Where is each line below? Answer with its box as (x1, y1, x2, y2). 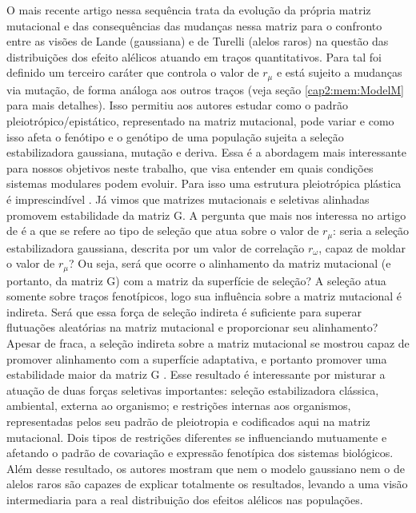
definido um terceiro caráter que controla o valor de (6, 64, 259, 81)
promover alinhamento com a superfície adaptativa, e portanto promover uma (6, 350, 387, 367)
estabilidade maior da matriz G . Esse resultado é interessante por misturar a (6, 366, 386, 383)
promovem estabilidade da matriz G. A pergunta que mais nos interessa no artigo (6, 206, 406, 223)
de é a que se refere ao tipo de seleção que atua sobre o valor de (6, 222, 319, 239)
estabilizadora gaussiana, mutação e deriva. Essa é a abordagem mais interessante (6, 144, 406, 161)
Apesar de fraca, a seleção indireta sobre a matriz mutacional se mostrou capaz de (6, 335, 410, 352)
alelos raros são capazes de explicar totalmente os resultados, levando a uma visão (6, 475, 408, 492)
